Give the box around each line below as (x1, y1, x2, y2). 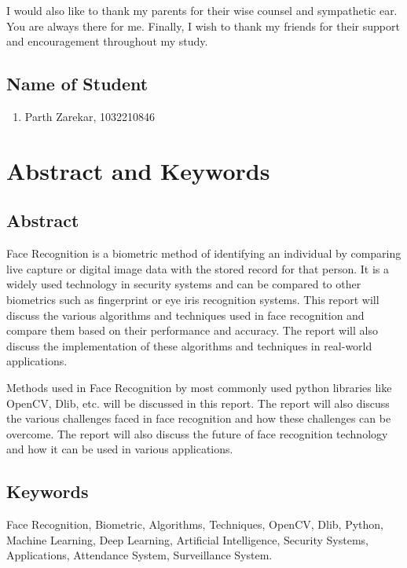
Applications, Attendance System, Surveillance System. (6, 547, 273, 563)
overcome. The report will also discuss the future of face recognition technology (6, 425, 388, 442)
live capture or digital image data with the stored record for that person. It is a (6, 260, 390, 277)
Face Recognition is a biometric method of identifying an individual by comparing (6, 245, 401, 262)
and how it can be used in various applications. (6, 441, 233, 457)
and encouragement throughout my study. (6, 33, 208, 49)
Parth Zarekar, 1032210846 (24, 108, 156, 124)
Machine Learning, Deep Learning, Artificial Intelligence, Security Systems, (6, 531, 368, 548)
